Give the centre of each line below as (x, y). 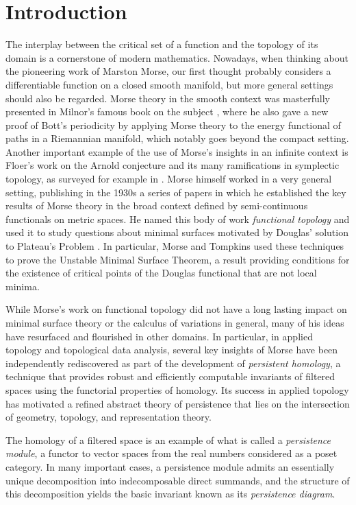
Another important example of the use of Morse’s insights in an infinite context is (177, 151)
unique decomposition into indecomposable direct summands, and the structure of (178, 480)
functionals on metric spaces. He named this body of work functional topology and (178, 219)
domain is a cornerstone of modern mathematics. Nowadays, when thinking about (177, 57)
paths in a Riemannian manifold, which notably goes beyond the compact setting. (177, 138)
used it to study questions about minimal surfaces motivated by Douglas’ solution (177, 232)
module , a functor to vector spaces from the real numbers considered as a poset (171, 453)
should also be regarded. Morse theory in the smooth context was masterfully (168, 98)
